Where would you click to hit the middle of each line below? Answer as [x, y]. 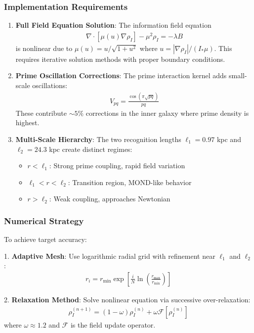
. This [223, 48]
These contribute [41, 113]
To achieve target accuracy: [45, 239]
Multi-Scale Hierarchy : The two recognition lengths [98, 139]
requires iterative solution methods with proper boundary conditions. [120, 59]
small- [238, 75]
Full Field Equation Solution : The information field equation [113, 25]
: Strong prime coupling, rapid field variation [117, 166]
